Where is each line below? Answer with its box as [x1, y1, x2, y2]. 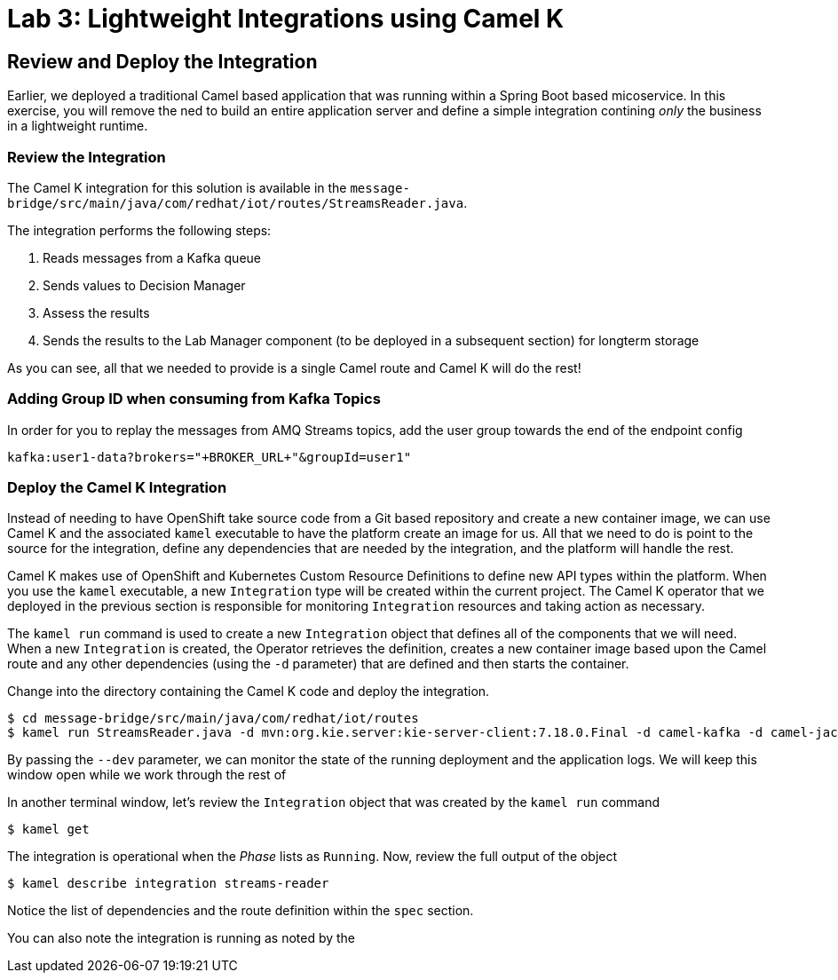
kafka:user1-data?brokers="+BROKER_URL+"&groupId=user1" [7, 449, 412, 464]
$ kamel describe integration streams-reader [7, 876, 329, 891]
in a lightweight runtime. [7, 118, 148, 134]
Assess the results [43, 304, 150, 320]
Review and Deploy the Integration [7, 50, 318, 73]
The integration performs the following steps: [7, 222, 272, 238]
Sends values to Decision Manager [43, 277, 246, 293]
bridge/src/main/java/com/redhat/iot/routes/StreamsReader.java [7, 195, 464, 210]
